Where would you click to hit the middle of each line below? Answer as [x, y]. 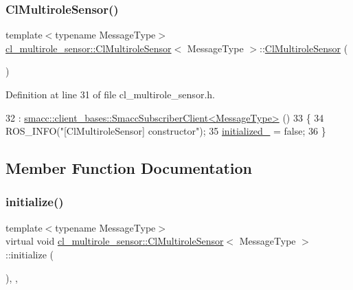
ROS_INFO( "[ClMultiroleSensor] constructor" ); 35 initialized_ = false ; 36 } [166, 131]
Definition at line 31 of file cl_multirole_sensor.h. [110, 94]
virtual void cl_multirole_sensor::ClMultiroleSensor [115, 241]
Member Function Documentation [129, 168]
